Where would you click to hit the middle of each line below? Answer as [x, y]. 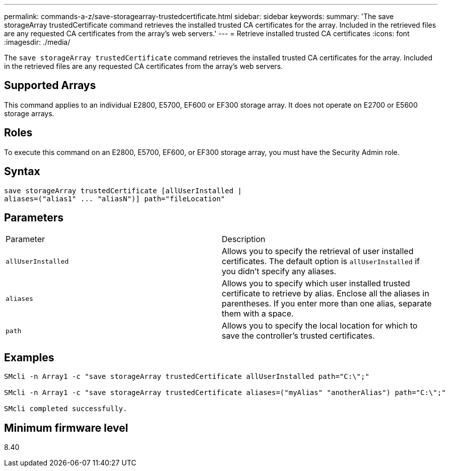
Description [244, 239]
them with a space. [258, 314]
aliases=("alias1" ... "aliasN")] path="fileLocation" [115, 199]
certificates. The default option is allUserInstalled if [321, 261]
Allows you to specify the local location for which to [320, 326]
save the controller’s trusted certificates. [298, 336]
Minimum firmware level [66, 428]
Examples [29, 357]
